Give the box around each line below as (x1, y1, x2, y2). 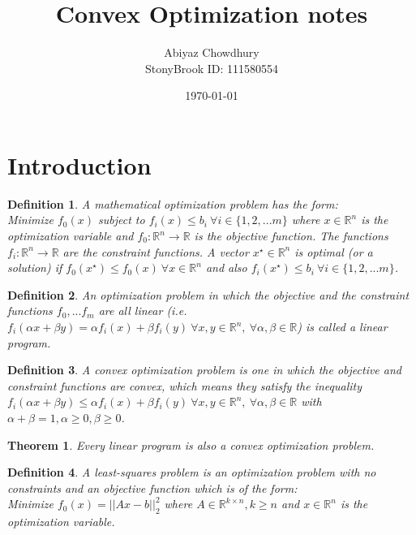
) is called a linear (297, 318, 388, 334)
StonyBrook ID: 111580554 (144, 59, 279, 76)
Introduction (7, 148, 152, 181)
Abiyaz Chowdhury (164, 44, 259, 61)
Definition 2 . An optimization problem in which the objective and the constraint (7, 286, 410, 303)
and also (205, 259, 247, 276)
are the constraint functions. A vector (62, 243, 249, 260)
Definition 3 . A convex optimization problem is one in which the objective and (7, 361, 401, 378)
